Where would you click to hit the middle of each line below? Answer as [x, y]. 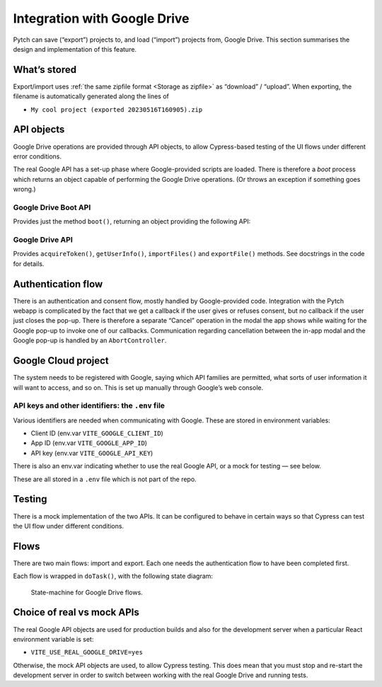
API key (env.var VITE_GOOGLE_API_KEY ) [92, 453]
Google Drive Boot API [52, 207]
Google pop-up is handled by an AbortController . [90, 340]
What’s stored [45, 70]
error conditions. [37, 156]
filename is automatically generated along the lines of [91, 96]
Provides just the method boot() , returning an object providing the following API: [132, 221]
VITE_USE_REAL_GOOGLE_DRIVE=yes [87, 652]
